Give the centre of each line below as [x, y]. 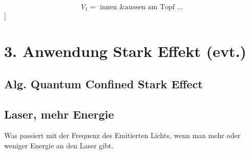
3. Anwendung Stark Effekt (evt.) [125, 51]
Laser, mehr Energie [59, 114]
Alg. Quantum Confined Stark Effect [103, 83]
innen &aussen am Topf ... [142, 7]
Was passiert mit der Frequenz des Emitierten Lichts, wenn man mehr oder [122, 135]
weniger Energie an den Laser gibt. [59, 145]
